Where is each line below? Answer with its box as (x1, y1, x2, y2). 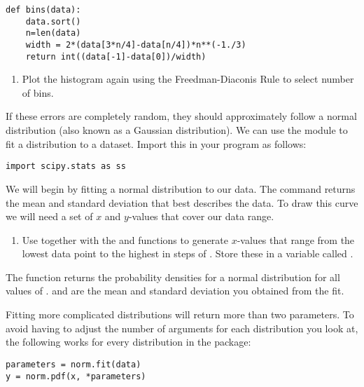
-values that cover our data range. (128, 209, 274, 224)
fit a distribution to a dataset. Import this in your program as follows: (6, 136, 307, 151)
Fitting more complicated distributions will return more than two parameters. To (6, 307, 354, 322)
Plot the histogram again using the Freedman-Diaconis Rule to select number (22, 72, 354, 86)
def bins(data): (6, 5, 81, 15)
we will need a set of (6, 209, 93, 224)
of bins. (22, 85, 54, 100)
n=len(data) (25, 28, 81, 39)
